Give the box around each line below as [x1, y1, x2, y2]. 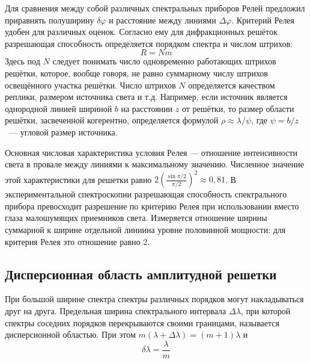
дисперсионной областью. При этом [5, 328, 136, 341]
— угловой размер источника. [8, 125, 118, 138]
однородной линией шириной [5, 102, 112, 114]
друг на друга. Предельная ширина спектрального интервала [5, 304, 226, 317]
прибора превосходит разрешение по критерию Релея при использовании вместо [5, 199, 299, 212]
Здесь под [5, 55, 40, 67]
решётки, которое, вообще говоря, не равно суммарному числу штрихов [5, 66, 268, 79]
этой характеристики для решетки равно [5, 173, 152, 185]
